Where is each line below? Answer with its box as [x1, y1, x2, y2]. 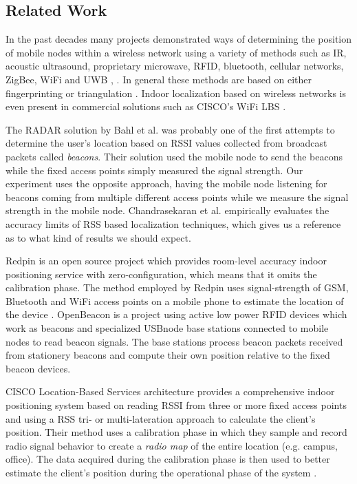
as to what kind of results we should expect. [6, 230, 191, 244]
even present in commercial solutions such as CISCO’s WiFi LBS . [6, 99, 286, 114]
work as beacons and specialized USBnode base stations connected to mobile [6, 321, 329, 335]
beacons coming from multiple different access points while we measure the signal [6, 189, 349, 204]
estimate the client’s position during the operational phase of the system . [6, 465, 317, 480]
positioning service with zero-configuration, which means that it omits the [6, 266, 317, 281]
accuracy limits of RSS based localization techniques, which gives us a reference [6, 216, 341, 231]
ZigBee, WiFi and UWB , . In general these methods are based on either [6, 72, 312, 86]
